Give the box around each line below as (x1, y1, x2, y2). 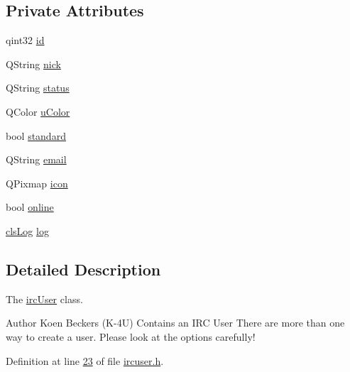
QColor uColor (6, 104, 70, 119)
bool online (6, 199, 54, 214)
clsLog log (6, 223, 49, 238)
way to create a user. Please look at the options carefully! (6, 329, 256, 344)
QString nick (6, 56, 61, 71)
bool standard (6, 128, 66, 143)
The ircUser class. (6, 291, 83, 306)
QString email (6, 152, 67, 167)
